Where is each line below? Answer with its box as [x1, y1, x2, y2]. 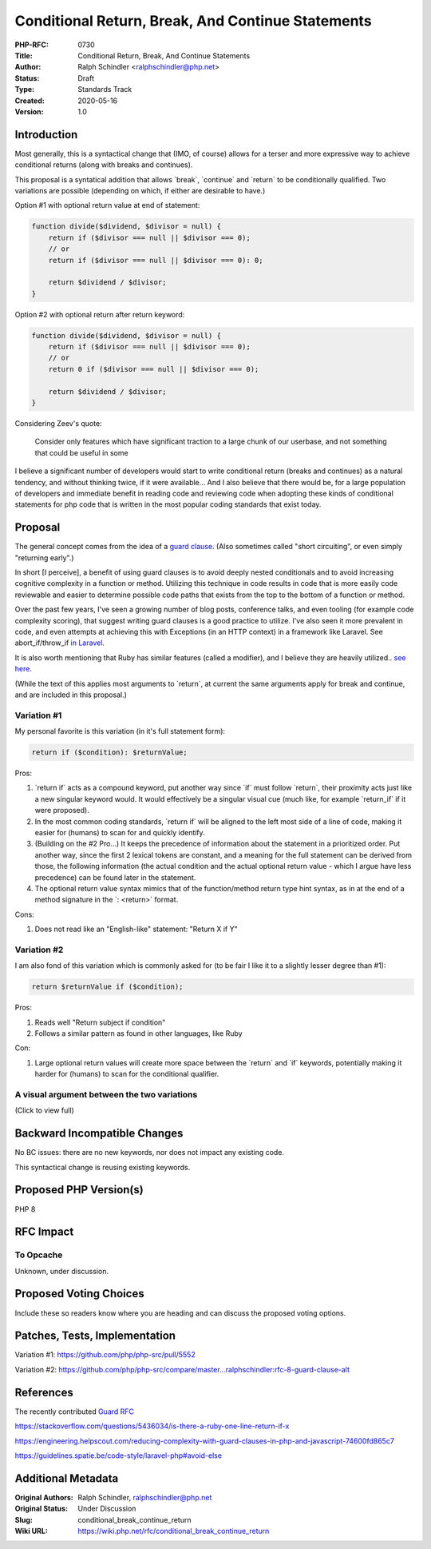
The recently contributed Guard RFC [14, 1407, 135, 1416]
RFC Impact [14, 1225, 74, 1239]
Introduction [14, 128, 78, 141]
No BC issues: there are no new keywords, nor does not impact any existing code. [14, 1148, 285, 1157]
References [14, 1385, 73, 1399]
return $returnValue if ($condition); [31, 982, 184, 991]
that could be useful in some [34, 448, 129, 457]
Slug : [14, 1515, 34, 1524]
